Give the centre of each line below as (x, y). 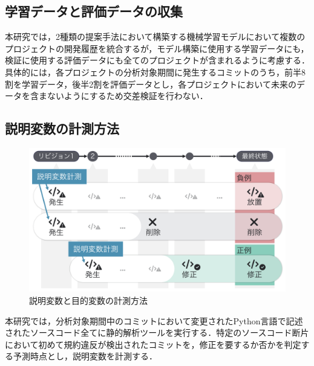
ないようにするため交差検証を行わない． (127, 96)
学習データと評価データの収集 (94, 11)
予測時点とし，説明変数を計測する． (85, 356)
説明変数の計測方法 (62, 128)
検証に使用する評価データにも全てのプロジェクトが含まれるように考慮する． (157, 60)
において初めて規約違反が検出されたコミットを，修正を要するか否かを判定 (153, 344)
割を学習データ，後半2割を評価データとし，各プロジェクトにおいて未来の (151, 84)
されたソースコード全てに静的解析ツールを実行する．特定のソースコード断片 (157, 332)
